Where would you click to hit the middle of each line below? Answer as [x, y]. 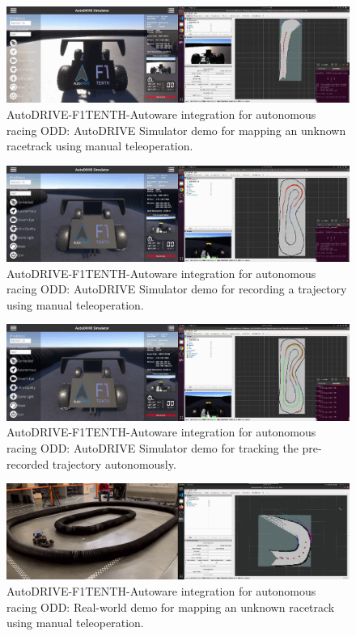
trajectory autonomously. [114, 463]
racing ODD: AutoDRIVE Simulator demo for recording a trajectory [177, 289]
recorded [28, 463]
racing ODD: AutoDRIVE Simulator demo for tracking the [153, 448]
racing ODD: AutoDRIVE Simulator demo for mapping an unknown [176, 130]
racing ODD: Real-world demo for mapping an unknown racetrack [171, 607]
